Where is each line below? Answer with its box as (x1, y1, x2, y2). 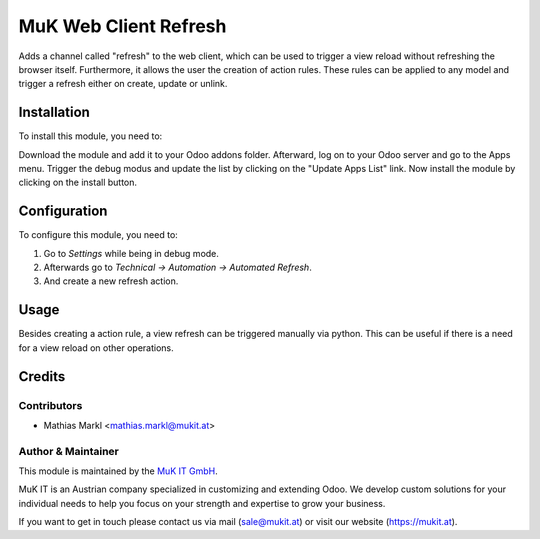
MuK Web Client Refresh (18, 15, 227, 37)
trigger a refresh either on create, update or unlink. (18, 78, 228, 90)
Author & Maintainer (18, 444, 119, 458)
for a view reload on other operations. (18, 341, 174, 354)
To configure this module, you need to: (18, 229, 179, 241)
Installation (18, 104, 90, 121)
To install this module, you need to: (18, 130, 163, 142)
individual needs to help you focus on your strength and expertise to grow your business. (18, 497, 386, 509)
